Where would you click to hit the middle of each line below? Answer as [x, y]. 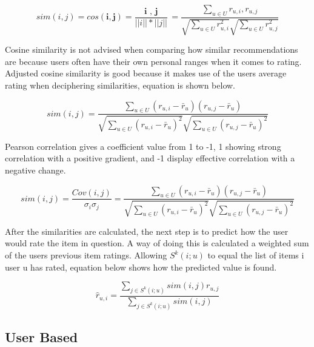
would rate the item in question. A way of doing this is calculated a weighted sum [157, 243]
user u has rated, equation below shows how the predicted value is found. [141, 267]
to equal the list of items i [256, 255]
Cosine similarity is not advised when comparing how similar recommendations [152, 49]
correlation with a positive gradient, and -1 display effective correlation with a [150, 158]
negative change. [35, 170]
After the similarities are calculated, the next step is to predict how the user [147, 231]
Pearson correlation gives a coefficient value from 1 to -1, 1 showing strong [143, 146]
